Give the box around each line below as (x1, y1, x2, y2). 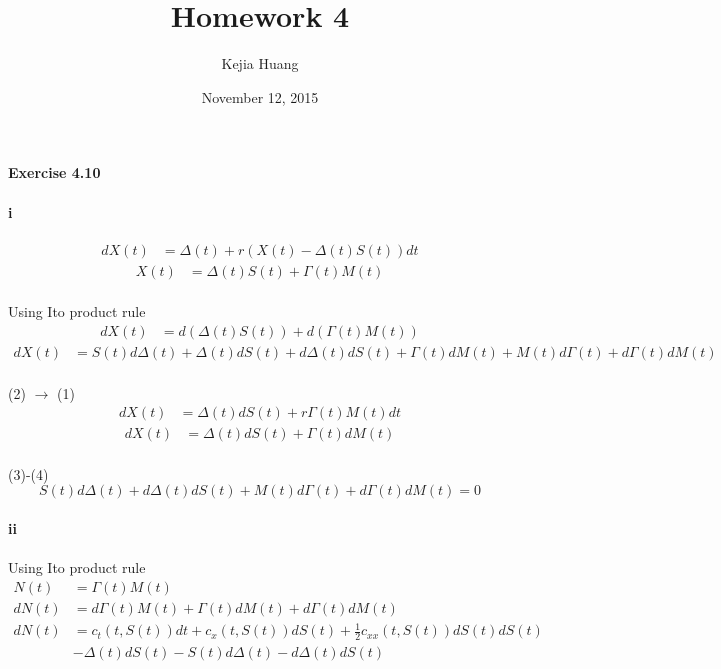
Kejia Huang (221, 53, 299, 74)
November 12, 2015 (201, 86, 319, 107)
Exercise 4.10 (8, 162, 101, 183)
